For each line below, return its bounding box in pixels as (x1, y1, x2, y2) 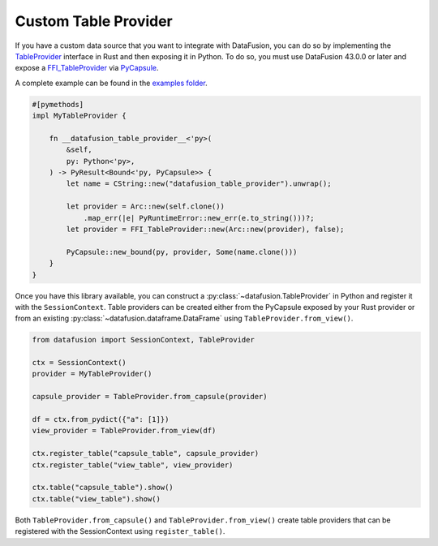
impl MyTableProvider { (32, 111, 127, 121)
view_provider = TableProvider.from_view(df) (32, 426, 217, 436)
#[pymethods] (32, 100, 84, 109)
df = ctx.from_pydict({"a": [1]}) (32, 415, 170, 424)
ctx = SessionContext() (32, 358, 127, 368)
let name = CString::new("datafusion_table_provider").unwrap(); (66, 179, 332, 188)
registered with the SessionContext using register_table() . (15, 527, 225, 536)
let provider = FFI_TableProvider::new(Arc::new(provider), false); (66, 225, 345, 234)
